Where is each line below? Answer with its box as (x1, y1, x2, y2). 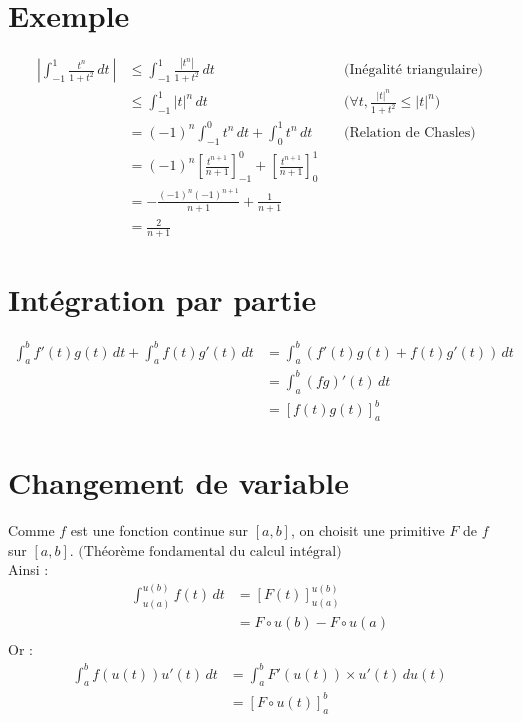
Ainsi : (8, 559, 49, 580)
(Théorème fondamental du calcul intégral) (78, 544, 342, 559)
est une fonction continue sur (70, 520, 248, 541)
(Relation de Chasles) (343, 125, 476, 140)
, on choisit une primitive (290, 520, 445, 541)
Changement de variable (8, 462, 350, 503)
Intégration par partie (8, 279, 317, 320)
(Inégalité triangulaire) (343, 63, 483, 78)
